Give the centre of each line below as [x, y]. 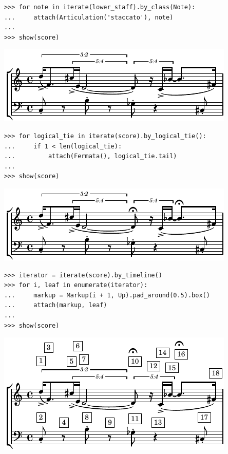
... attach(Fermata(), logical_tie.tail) [91, 156]
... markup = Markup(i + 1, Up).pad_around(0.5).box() [107, 295]
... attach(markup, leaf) [56, 305]
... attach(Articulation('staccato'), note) [89, 17]
